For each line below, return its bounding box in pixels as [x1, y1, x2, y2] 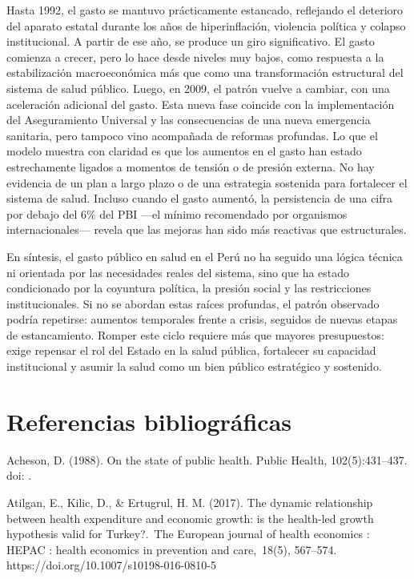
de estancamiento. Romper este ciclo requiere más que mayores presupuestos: [6, 326, 384, 343]
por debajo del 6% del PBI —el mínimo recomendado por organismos [6, 205, 348, 222]
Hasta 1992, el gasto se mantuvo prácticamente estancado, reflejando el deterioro [6, 2, 404, 18]
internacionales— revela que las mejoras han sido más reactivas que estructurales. [6, 221, 407, 238]
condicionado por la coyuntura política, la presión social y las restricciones [6, 279, 372, 296]
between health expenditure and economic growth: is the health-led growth [6, 509, 374, 526]
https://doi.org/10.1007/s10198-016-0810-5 [6, 557, 216, 573]
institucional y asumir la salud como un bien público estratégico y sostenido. [6, 358, 382, 375]
